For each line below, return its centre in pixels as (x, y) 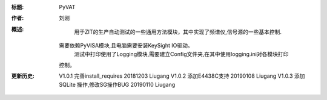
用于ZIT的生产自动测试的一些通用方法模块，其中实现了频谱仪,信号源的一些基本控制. (178, 32)
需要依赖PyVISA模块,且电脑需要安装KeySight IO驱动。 (126, 46)
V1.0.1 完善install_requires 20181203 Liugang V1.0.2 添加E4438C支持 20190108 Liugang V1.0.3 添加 (182, 76)
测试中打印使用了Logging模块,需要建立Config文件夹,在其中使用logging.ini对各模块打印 (181, 54)
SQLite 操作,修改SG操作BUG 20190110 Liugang (117, 84)
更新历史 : (23, 76)
